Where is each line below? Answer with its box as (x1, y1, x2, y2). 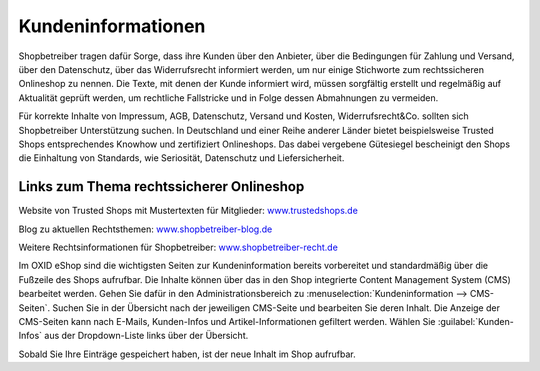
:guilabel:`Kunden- (437, 315, 514, 327)
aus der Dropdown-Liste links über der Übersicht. (44, 330, 249, 342)
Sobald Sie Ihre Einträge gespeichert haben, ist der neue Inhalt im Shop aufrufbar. (18, 348, 356, 360)
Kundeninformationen (18, 15, 206, 37)
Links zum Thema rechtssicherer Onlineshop (18, 178, 305, 195)
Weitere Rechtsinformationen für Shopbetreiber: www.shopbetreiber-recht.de (18, 241, 339, 253)
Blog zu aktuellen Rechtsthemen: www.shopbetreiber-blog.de (18, 223, 273, 235)
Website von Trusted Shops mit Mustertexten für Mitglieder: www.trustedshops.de (18, 205, 359, 217)
